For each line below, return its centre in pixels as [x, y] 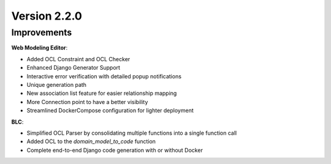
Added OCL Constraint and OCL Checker [78, 59]
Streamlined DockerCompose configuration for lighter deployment [110, 111]
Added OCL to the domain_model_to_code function [91, 141]
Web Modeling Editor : [40, 48]
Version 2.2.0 [47, 16]
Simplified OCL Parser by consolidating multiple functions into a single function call [132, 133]
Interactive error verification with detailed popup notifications [104, 76]
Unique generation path [57, 84]
